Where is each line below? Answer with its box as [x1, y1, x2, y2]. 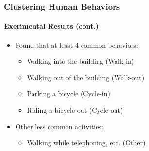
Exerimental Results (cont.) [4, 21, 99, 31]
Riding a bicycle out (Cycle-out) [27, 105, 123, 115]
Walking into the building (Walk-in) [27, 56, 134, 66]
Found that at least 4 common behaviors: [15, 39, 138, 50]
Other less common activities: [15, 121, 103, 131]
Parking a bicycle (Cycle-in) [27, 88, 110, 99]
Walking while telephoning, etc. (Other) [27, 137, 146, 148]
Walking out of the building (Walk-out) [27, 72, 145, 82]
